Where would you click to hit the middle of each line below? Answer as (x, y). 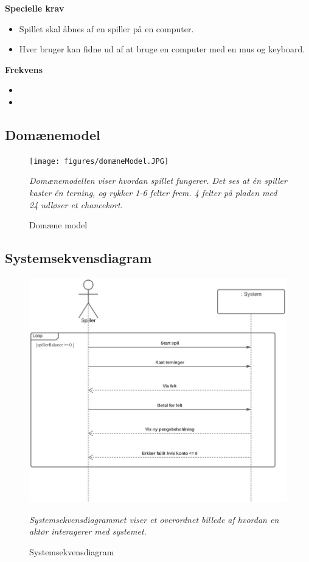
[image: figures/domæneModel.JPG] (99, 161)
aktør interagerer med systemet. (88, 531)
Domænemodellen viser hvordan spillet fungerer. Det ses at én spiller (158, 181)
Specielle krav (35, 8)
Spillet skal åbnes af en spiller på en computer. (106, 28)
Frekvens (24, 69)
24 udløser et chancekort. (76, 204)
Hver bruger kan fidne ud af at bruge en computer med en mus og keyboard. (162, 49)
